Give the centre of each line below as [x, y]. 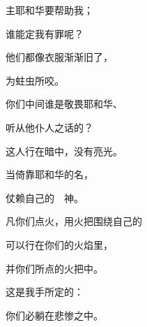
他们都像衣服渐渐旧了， [59, 57]
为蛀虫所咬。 [35, 80]
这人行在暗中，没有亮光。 [64, 151]
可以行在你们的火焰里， [59, 244]
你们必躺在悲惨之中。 [54, 315]
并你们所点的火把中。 [54, 268]
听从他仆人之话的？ [49, 127]
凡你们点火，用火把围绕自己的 [74, 221]
